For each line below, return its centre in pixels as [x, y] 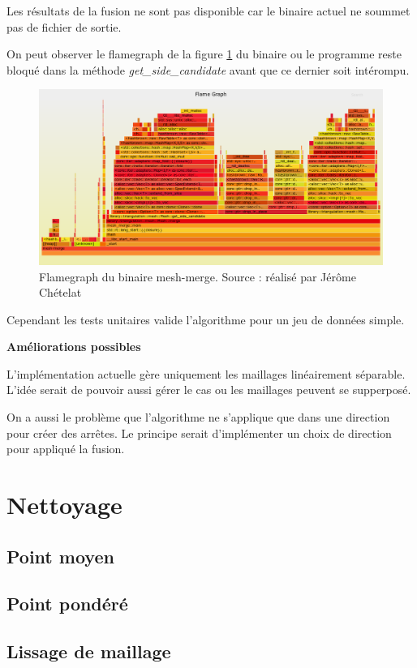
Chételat [60, 292]
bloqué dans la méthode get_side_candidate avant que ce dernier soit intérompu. [208, 69]
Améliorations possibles [74, 347]
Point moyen [60, 556]
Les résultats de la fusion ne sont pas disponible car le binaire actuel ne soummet [208, 11]
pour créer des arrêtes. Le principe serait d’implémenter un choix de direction [199, 432]
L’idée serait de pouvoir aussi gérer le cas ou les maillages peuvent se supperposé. [209, 390]
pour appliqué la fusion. [66, 449]
